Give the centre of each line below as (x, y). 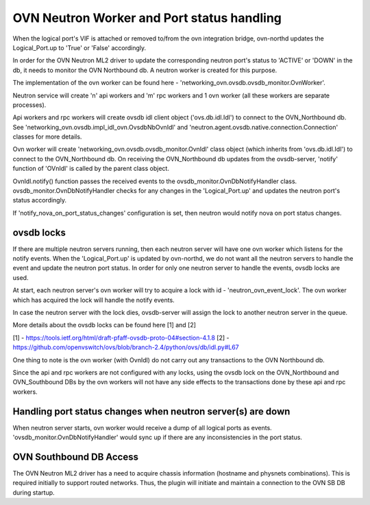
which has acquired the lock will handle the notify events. (94, 300)
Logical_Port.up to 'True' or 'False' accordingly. (79, 47)
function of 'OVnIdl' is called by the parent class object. (91, 169)
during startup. (34, 492)
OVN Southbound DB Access (75, 457)
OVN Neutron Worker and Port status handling (147, 18)
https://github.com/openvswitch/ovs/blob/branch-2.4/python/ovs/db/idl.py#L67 (126, 347)
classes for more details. (47, 137)
